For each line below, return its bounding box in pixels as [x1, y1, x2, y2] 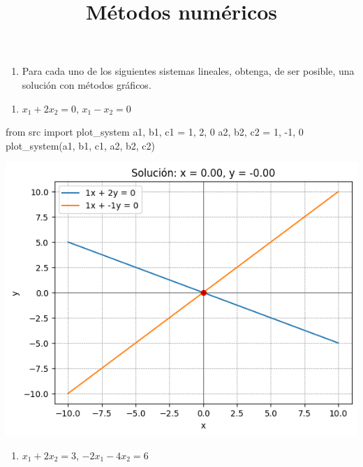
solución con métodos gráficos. [22, 77, 151, 92]
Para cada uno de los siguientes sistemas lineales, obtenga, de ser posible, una [22, 64, 355, 78]
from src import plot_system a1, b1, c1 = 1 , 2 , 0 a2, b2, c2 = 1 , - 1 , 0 [6, 124, 304, 139]
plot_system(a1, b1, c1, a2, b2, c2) [6, 138, 156, 152]
